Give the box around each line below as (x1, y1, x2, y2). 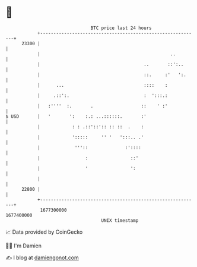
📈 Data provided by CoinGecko (5, 228, 83, 235)
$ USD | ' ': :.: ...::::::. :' (5, 113, 147, 120)
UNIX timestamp (101, 217, 139, 224)
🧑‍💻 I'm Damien (5, 242, 42, 249)
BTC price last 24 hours (90, 25, 152, 31)
